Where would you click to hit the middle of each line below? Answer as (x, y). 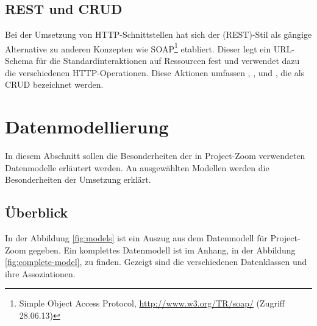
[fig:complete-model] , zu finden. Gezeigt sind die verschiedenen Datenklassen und (156, 262)
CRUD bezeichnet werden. (54, 84)
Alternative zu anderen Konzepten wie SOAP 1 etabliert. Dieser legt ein (138, 48)
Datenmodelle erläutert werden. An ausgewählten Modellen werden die (137, 167)
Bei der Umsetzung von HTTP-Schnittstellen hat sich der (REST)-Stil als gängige (158, 34)
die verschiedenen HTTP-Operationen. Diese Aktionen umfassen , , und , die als (155, 72)
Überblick (37, 212)
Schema (19, 61)
